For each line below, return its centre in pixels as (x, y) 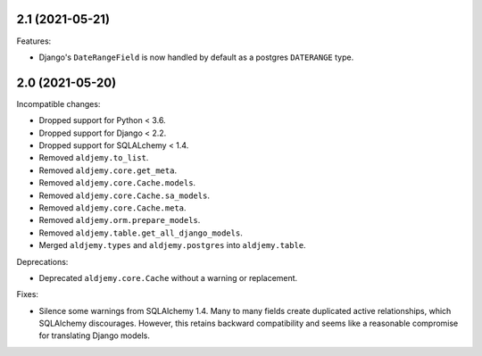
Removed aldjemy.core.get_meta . (108, 170)
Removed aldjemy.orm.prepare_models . (120, 220)
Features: (34, 41)
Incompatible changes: (58, 103)
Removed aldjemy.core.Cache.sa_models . (124, 195)
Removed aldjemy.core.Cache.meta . (112, 207)
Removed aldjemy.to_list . (94, 158)
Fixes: (28, 294)
